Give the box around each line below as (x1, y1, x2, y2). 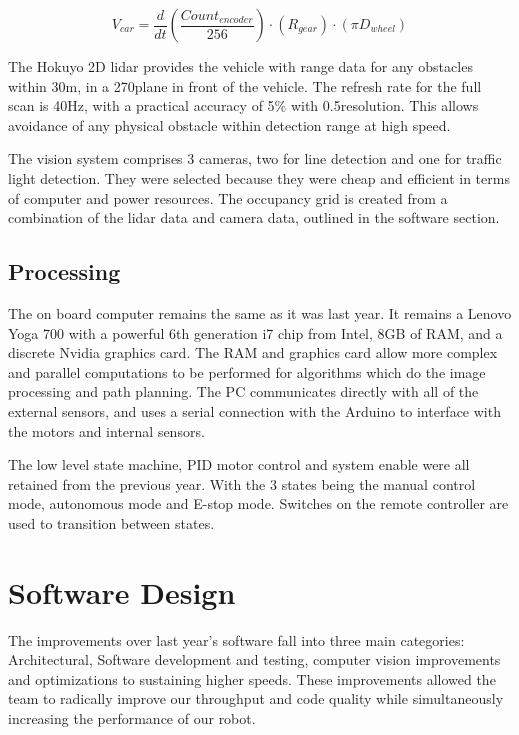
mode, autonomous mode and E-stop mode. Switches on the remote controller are (8, 493, 509, 514)
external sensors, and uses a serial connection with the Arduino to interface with (8, 400, 501, 421)
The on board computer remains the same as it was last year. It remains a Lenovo (8, 302, 512, 323)
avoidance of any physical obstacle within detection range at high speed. (8, 114, 451, 135)
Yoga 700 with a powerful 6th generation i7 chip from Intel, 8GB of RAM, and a (8, 322, 503, 343)
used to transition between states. (8, 512, 215, 533)
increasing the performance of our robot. (8, 707, 256, 728)
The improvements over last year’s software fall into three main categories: (8, 629, 465, 650)
